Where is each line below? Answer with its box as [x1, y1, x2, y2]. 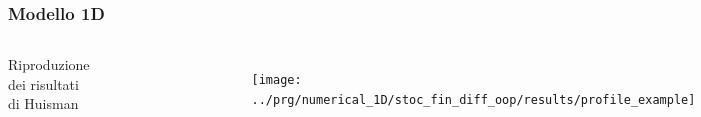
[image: [251, 73, 302, 88]
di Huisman [8, 93, 79, 114]
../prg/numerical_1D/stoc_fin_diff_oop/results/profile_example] [251, 92, 696, 107]
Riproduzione [8, 54, 90, 75]
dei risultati [8, 73, 79, 94]
